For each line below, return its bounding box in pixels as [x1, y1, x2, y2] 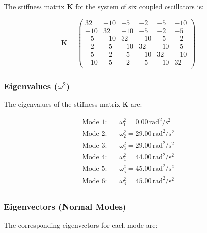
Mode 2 [82, 130, 105, 137]
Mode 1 [82, 119, 105, 126]
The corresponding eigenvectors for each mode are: [4, 220, 158, 230]
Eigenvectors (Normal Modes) [4, 200, 126, 212]
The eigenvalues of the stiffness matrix [4, 99, 120, 109]
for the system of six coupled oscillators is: [75, 1, 204, 11]
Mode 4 [82, 154, 105, 161]
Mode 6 [82, 177, 105, 185]
